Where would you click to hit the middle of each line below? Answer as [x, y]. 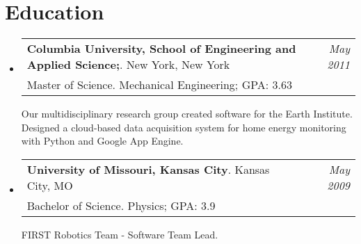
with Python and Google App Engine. [102, 141]
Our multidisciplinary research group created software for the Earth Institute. [187, 114]
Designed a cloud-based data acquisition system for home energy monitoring [184, 127]
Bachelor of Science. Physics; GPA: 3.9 [121, 205]
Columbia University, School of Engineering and [161, 49]
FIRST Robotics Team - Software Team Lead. [120, 234]
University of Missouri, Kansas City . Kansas [148, 169]
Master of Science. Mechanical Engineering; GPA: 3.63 [159, 85]
